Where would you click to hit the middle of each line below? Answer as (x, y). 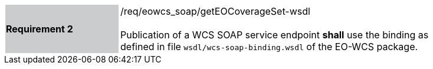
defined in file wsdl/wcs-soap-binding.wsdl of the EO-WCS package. (269, 47)
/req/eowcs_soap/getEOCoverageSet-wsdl (215, 11)
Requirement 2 (40, 29)
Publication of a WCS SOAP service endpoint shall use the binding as (275, 35)
